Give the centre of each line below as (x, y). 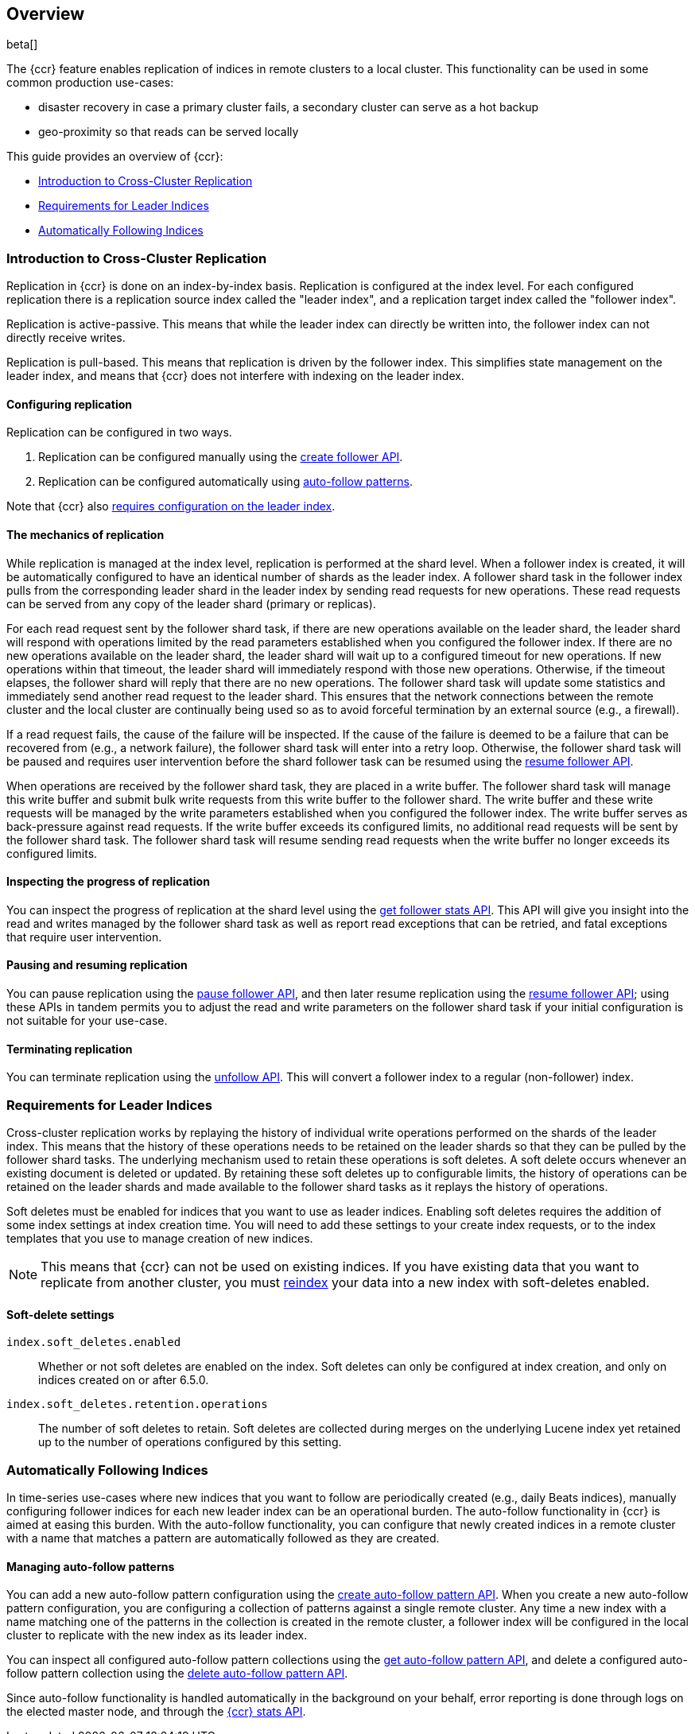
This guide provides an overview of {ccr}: (115, 157)
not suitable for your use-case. (87, 1021)
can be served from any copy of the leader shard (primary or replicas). (191, 603)
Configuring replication (69, 404)
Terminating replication (70, 1049)
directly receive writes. (66, 338)
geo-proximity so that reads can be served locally (169, 132)
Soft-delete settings (60, 1314)
